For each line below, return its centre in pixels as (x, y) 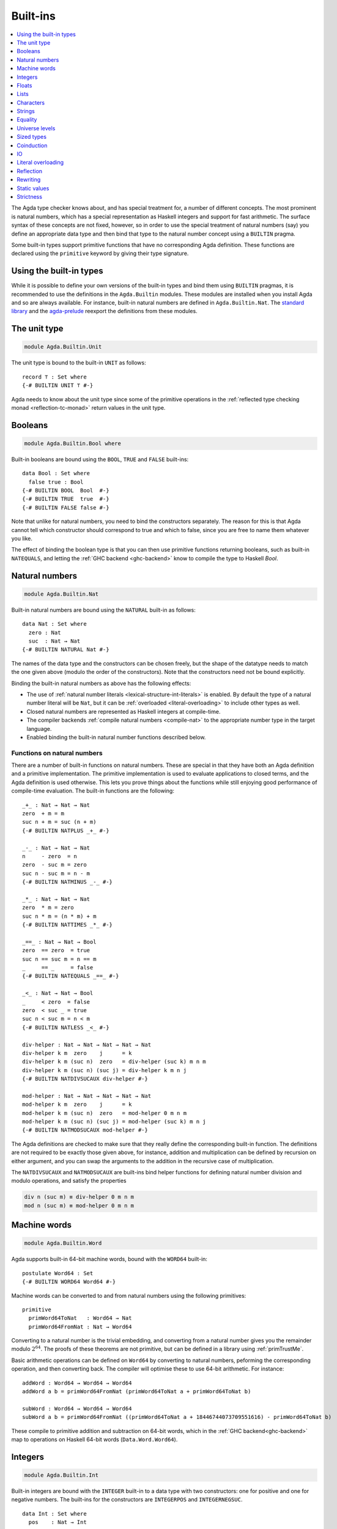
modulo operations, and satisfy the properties (69, 1181)
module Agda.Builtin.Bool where (73, 443)
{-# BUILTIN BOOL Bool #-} (66, 491)
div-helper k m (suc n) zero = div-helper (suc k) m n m (114, 1062)
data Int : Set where (54, 1513)
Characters (31, 102)
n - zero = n (50, 856)
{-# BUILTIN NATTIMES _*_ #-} (68, 925)
